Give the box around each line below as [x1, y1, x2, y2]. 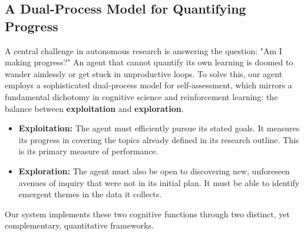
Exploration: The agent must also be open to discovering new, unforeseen [18, 164, 290, 177]
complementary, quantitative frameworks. [5, 219, 154, 231]
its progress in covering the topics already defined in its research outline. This [18, 133, 299, 145]
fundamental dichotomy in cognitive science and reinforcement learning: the [5, 90, 278, 102]
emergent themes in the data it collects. [18, 188, 162, 200]
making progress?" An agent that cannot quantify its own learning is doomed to [5, 56, 293, 68]
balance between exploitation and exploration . [5, 102, 184, 114]
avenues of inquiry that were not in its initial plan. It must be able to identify [18, 176, 300, 188]
